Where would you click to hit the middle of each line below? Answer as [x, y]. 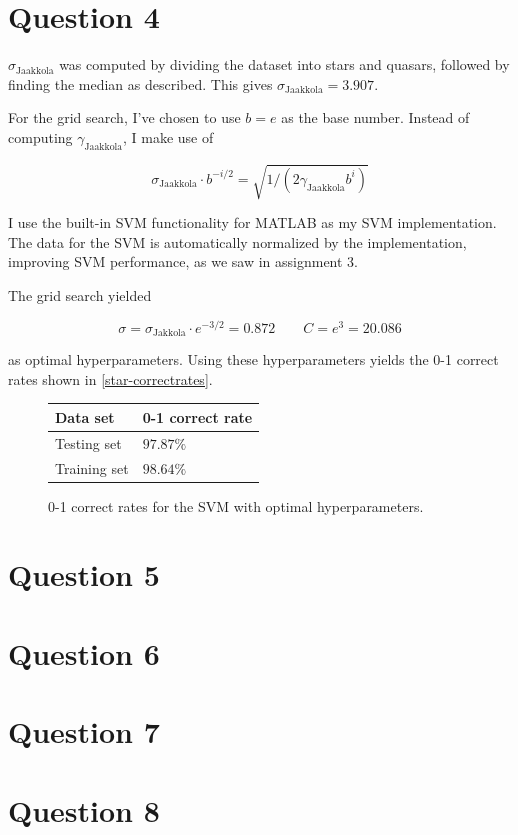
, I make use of [168, 136]
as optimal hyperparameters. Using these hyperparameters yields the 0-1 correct [253, 359]
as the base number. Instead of [375, 117]
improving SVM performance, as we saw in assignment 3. [183, 261]
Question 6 [84, 652]
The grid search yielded [80, 295]
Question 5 [84, 574]
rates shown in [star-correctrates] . [110, 378]
